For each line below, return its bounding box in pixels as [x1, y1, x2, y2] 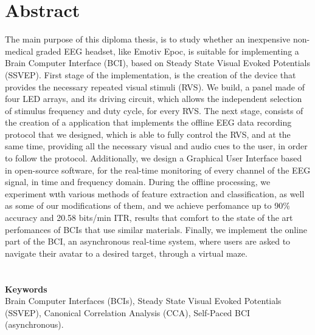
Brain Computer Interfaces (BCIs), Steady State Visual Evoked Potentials [5, 294, 282, 307]
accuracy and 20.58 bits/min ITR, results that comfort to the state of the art [5, 211, 293, 224]
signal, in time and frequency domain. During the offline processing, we [5, 175, 271, 188]
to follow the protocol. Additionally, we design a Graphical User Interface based [5, 152, 302, 164]
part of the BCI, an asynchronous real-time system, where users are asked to [5, 235, 291, 248]
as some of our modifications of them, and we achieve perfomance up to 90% [5, 199, 290, 212]
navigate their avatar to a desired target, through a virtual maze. [5, 246, 247, 259]
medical [5, 44, 33, 57]
